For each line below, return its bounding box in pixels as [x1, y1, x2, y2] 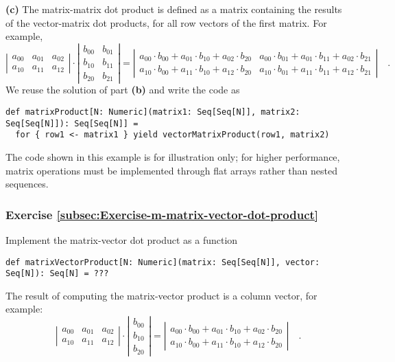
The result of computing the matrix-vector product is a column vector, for [5, 288, 318, 302]
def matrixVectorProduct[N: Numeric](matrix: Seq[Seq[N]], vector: [5, 257, 320, 267]
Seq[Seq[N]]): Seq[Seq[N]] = [5, 118, 139, 128]
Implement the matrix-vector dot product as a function [5, 232, 238, 247]
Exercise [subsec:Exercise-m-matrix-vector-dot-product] [5, 205, 319, 223]
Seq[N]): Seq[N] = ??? [5, 269, 109, 279]
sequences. [5, 177, 49, 191]
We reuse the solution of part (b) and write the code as [5, 82, 240, 97]
